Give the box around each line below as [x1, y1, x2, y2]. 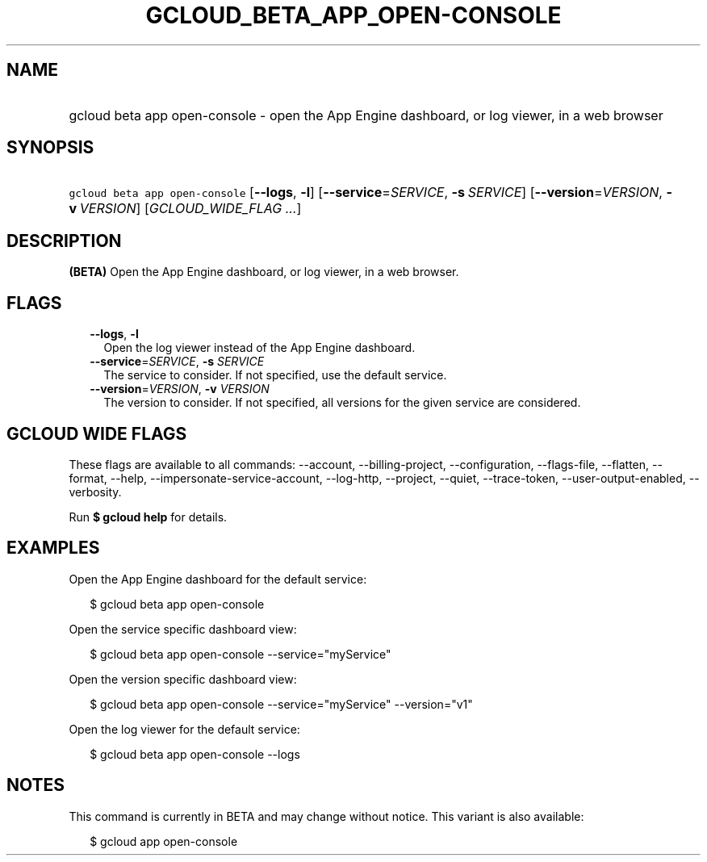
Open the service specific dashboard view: [69, 621, 297, 636]
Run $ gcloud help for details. [69, 509, 228, 524]
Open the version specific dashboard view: [69, 672, 297, 686]
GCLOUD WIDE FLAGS [6, 423, 187, 444]
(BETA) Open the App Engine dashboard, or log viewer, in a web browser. [69, 265, 459, 279]
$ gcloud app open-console [90, 834, 238, 848]
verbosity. [69, 484, 122, 499]
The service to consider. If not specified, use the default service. [103, 368, 447, 383]
